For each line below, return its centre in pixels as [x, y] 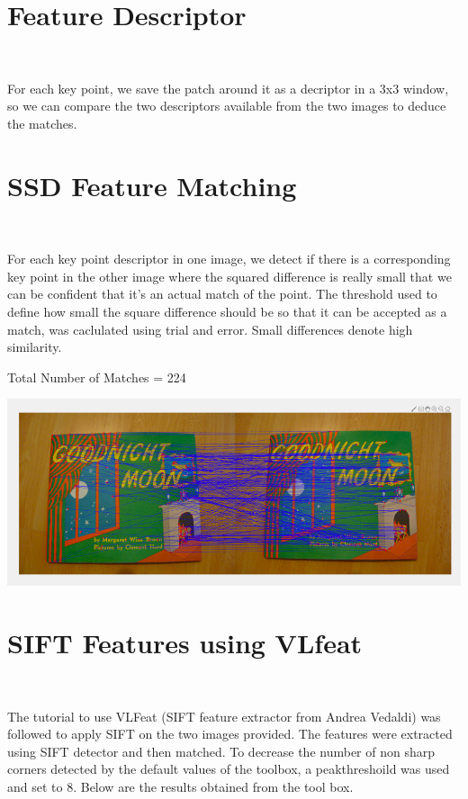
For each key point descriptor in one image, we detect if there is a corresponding [229, 259]
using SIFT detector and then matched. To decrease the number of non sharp [221, 751]
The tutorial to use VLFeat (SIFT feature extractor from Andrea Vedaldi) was [224, 716]
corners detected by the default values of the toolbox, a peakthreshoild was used [229, 769]
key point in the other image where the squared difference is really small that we [229, 276]
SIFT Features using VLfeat [185, 643]
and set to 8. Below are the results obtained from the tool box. [180, 787]
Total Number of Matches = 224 [97, 377]
